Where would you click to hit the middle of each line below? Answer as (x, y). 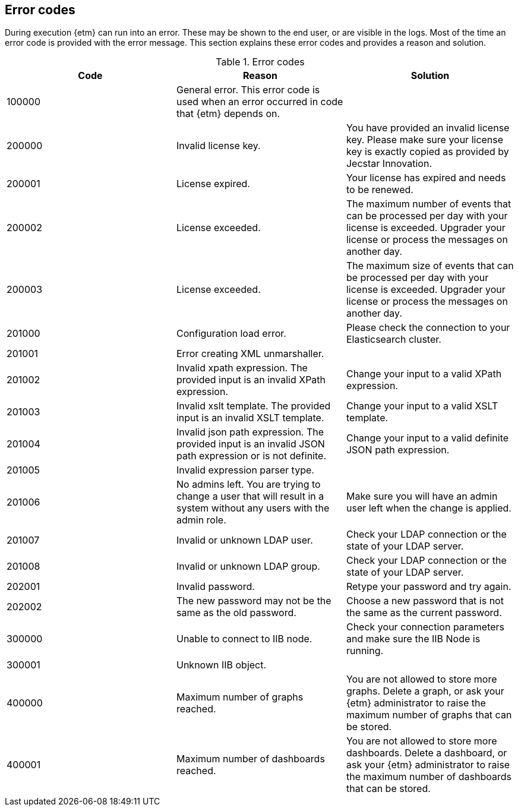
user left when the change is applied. (429, 508)
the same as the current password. (424, 613)
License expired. (213, 184)
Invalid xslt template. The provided (253, 406)
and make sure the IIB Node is (413, 639)
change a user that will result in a (250, 496)
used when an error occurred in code (260, 102)
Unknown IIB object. (221, 665)
